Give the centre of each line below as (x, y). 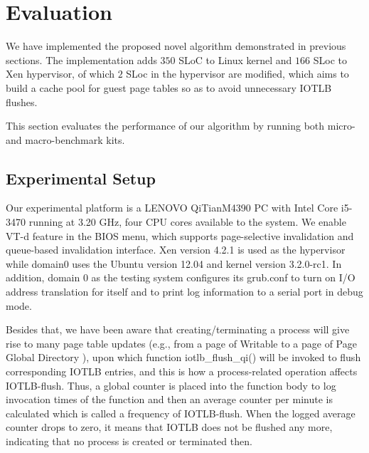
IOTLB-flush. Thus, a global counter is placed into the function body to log (171, 385)
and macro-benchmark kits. (65, 139)
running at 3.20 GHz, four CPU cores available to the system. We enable (187, 222)
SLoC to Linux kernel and (235, 59)
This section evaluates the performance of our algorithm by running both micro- (181, 126)
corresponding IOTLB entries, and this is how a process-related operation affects (182, 371)
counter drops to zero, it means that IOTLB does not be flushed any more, (169, 427)
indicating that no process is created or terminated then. (129, 441)
